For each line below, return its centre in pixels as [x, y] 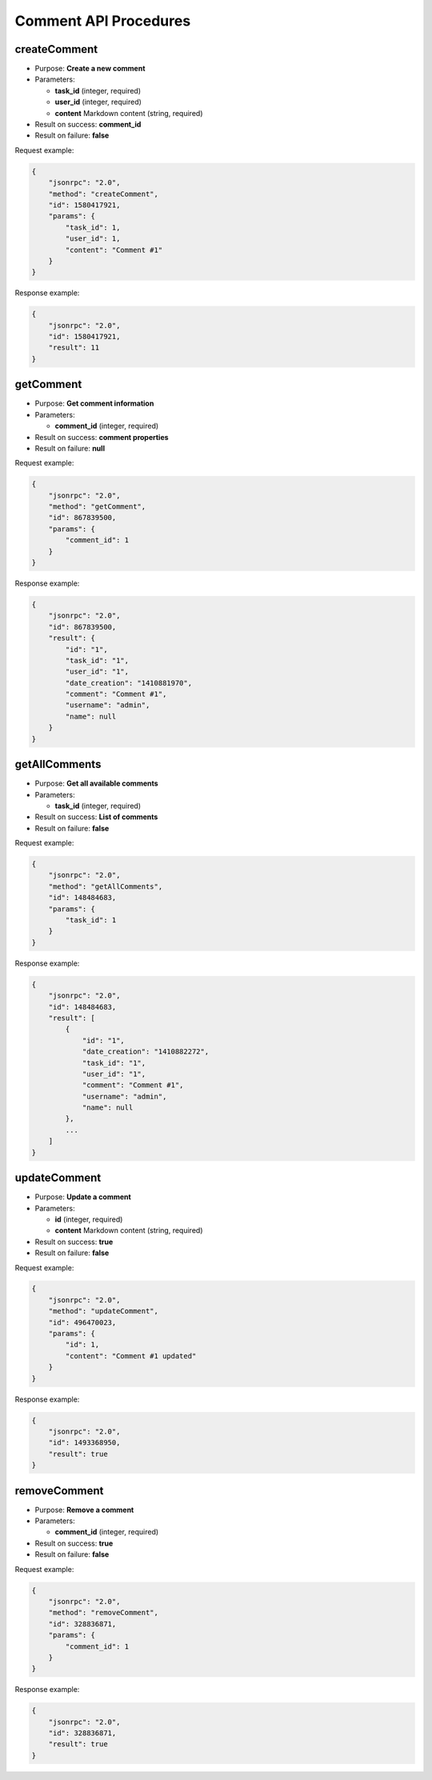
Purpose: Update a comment [83, 1197]
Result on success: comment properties [102, 437]
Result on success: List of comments [96, 817]
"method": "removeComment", [104, 1613]
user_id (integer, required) [98, 102]
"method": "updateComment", [104, 1311]
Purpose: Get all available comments [97, 783]
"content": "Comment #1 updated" [131, 1356]
